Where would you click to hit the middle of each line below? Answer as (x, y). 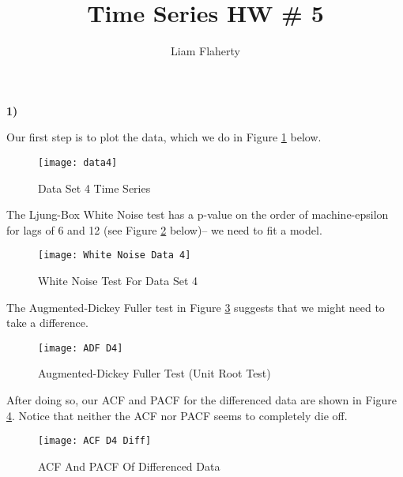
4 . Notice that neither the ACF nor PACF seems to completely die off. (177, 415)
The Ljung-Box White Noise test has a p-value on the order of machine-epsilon (198, 214)
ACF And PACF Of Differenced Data (129, 466)
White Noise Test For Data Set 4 (118, 280)
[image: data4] (78, 162)
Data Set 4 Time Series (94, 188)
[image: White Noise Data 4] (115, 255)
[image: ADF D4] (81, 348)
